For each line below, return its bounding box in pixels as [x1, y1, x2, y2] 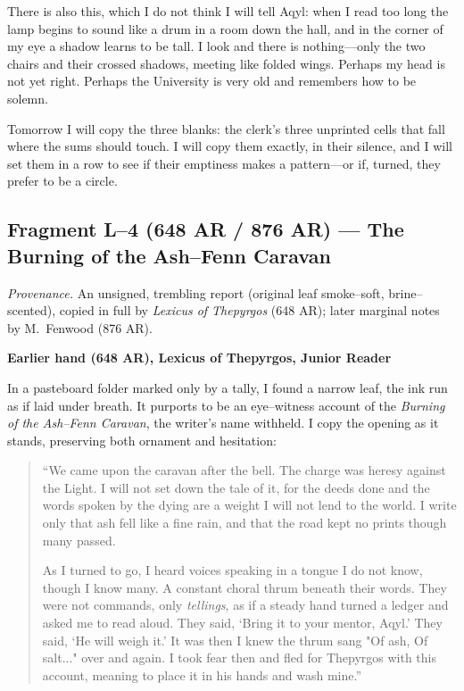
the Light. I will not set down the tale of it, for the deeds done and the [42, 478, 430, 496]
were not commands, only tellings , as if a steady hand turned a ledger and [42, 595, 449, 614]
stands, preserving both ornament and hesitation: [7, 430, 277, 449]
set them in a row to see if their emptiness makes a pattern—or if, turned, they [7, 154, 441, 172]
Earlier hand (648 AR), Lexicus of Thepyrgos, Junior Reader [7, 348, 392, 367]
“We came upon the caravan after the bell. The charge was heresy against [42, 461, 446, 479]
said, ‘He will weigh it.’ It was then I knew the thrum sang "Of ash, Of [42, 630, 428, 649]
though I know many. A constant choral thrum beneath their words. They [42, 578, 447, 596]
